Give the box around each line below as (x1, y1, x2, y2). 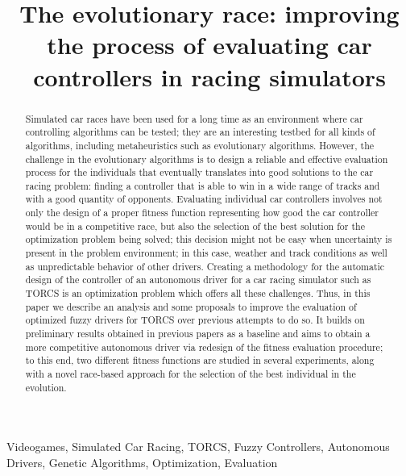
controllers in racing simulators (33, 60, 386, 93)
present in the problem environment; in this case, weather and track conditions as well (25, 246, 387, 260)
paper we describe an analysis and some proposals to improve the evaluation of (25, 299, 357, 313)
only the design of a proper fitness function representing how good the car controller (25, 206, 379, 219)
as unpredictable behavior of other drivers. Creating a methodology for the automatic (25, 259, 385, 273)
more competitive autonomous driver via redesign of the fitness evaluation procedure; (25, 340, 383, 353)
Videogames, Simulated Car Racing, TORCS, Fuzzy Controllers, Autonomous (6, 438, 390, 455)
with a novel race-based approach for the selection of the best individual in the (25, 367, 356, 381)
